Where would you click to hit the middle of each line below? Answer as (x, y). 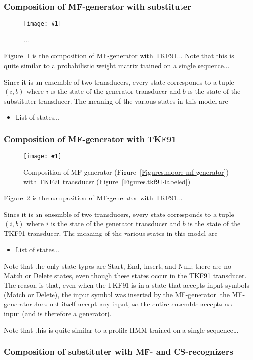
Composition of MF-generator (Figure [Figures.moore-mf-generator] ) (126, 171)
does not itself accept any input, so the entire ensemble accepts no (133, 304)
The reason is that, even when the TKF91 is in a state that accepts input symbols (126, 285)
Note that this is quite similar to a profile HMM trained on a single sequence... (121, 330)
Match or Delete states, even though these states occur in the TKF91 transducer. (125, 275)
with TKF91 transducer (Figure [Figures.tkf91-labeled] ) (107, 181)
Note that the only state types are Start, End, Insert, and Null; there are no (117, 266)
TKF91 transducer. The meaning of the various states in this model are (111, 233)
